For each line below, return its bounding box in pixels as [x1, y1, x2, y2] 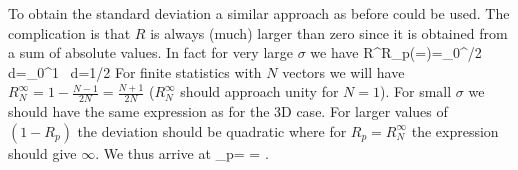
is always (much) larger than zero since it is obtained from [150, 22, 508, 43]
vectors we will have [282, 61, 405, 82]
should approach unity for [180, 81, 339, 102]
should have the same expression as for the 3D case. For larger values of [8, 101, 448, 122]
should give [8, 142, 77, 163]
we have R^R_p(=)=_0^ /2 [310, 42, 482, 63]
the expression [411, 120, 499, 141]
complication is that [8, 22, 131, 43]
